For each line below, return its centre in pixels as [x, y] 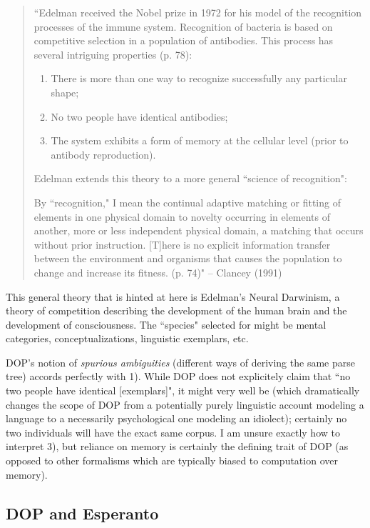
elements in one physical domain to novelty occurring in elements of [182, 216]
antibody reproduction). [103, 154]
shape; [65, 92]
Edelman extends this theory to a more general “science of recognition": [190, 178]
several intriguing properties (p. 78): [113, 54]
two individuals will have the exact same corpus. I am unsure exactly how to [173, 432]
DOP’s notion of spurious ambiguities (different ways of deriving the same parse [180, 362]
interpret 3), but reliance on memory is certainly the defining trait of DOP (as [177, 446]
